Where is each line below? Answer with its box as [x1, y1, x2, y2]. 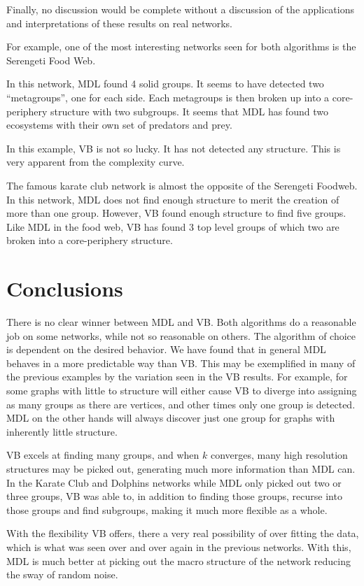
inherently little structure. [6, 424, 118, 438]
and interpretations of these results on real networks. [6, 15, 232, 30]
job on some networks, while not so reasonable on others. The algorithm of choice [6, 328, 356, 343]
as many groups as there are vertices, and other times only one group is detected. [6, 396, 356, 411]
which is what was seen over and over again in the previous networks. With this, [6, 539, 351, 554]
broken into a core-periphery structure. [6, 233, 173, 248]
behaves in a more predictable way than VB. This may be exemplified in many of [6, 355, 356, 370]
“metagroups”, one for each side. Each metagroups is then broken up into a [6, 90, 330, 104]
